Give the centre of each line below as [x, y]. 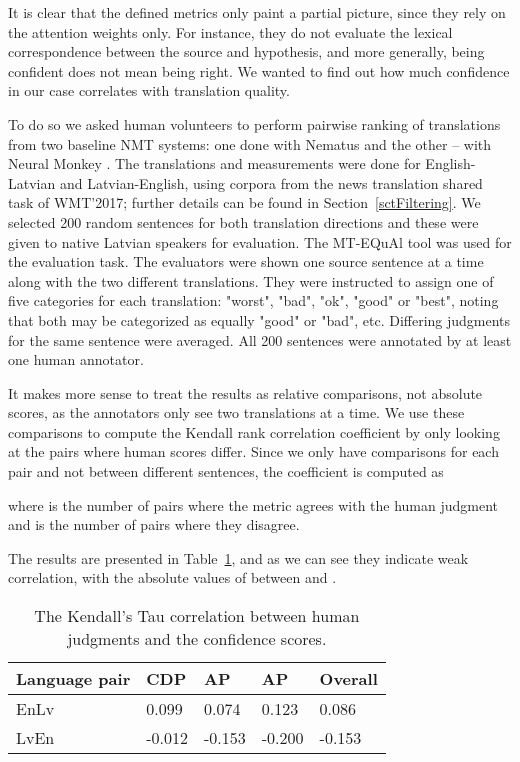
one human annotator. [76, 359]
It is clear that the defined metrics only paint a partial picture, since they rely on [257, 12]
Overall [348, 679]
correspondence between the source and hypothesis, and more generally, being [246, 51]
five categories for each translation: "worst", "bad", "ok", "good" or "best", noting [253, 300]
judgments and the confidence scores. [197, 639]
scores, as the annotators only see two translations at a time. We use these [236, 412]
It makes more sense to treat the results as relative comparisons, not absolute [245, 392]
